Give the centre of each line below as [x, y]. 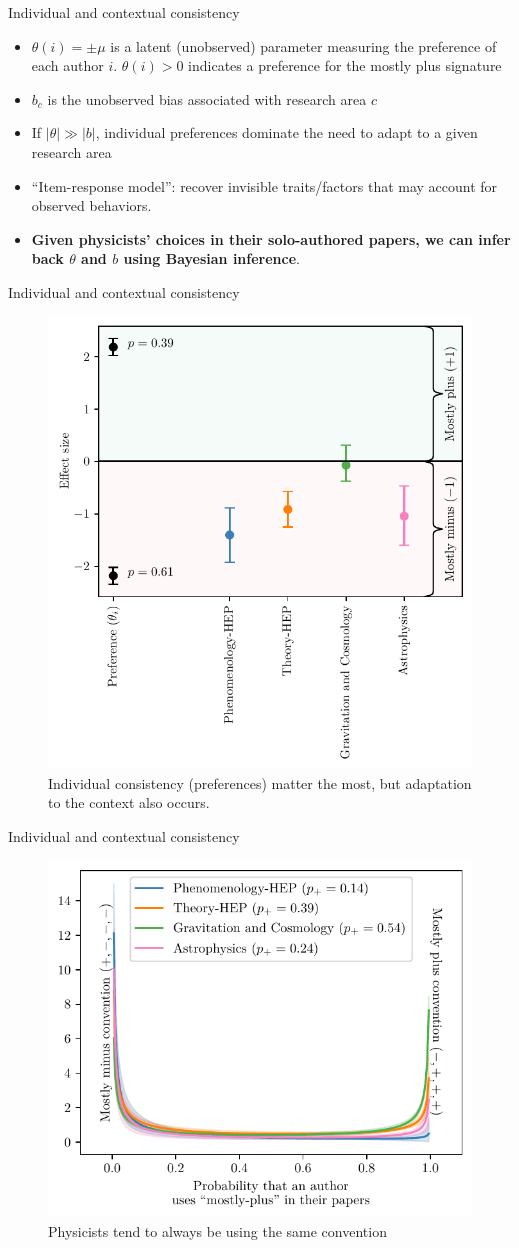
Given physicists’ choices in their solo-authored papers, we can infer [271, 238]
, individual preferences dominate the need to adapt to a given [286, 132]
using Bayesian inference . [211, 258]
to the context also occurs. [129, 802]
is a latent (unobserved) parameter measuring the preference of [303, 45]
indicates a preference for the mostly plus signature [345, 65]
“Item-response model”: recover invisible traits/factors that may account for [264, 185]
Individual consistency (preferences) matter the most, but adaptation [260, 782]
